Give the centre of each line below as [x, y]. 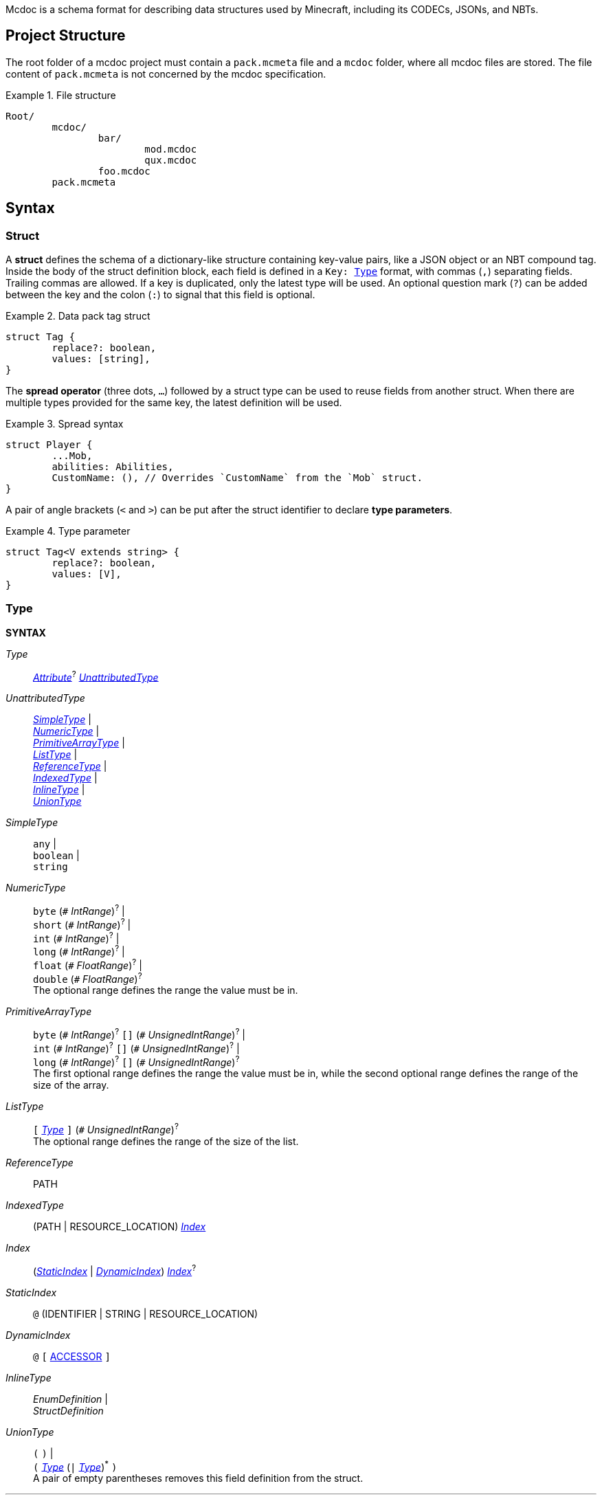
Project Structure [66, 36]
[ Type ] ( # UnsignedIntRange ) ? [106, 1129]
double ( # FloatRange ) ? [88, 978]
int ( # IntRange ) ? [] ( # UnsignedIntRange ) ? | [136, 1047]
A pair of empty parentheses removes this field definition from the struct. [198, 1478]
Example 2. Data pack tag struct [78, 316]
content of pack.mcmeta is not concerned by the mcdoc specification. [166, 74]
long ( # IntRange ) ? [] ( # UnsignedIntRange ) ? [136, 1061]
